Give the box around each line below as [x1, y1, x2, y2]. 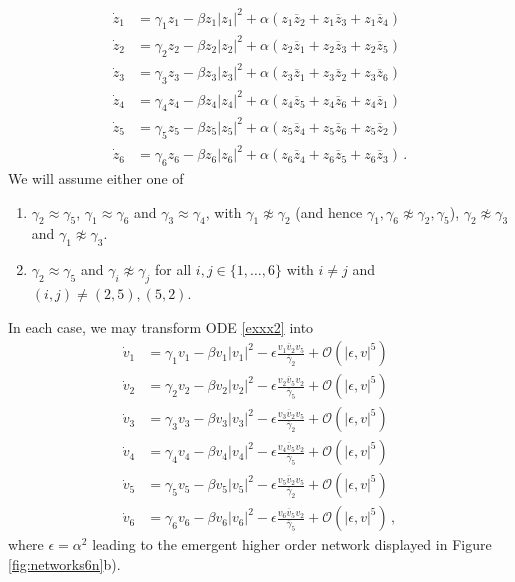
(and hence [295, 201, 363, 222]
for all [154, 259, 192, 280]
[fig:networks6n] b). [8, 553, 121, 574]
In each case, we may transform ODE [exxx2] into [8, 316, 314, 337]
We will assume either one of [8, 167, 184, 188]
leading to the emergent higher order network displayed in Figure [92, 534, 492, 555]
